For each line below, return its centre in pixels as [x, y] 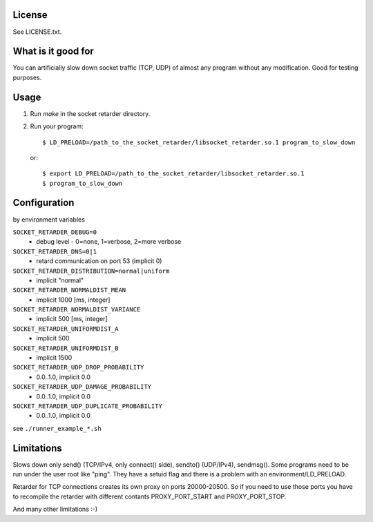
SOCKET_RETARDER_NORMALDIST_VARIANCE [77, 310]
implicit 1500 [54, 358]
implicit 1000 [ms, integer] [73, 300]
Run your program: [57, 126]
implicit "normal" [60, 280]
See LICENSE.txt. [37, 32]
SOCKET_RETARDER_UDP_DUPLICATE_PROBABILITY [87, 406]
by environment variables [49, 219]
